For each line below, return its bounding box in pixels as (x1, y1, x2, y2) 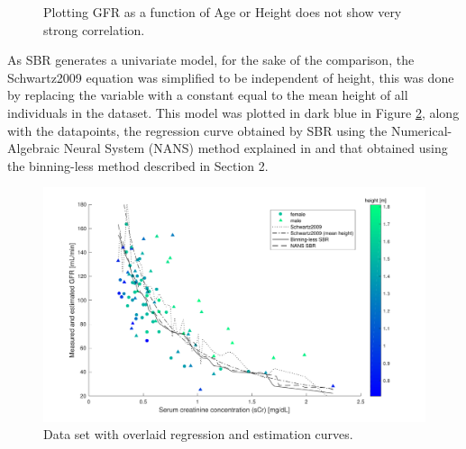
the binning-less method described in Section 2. (7, 156, 269, 175)
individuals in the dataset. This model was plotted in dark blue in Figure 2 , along (7, 103, 460, 121)
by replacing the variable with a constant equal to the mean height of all (7, 85, 408, 104)
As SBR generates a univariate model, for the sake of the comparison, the (7, 50, 415, 69)
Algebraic (7, 139, 59, 157)
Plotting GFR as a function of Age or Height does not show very (43, 3, 402, 21)
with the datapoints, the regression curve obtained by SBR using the (7, 121, 388, 139)
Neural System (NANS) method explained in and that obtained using (63, 139, 448, 157)
